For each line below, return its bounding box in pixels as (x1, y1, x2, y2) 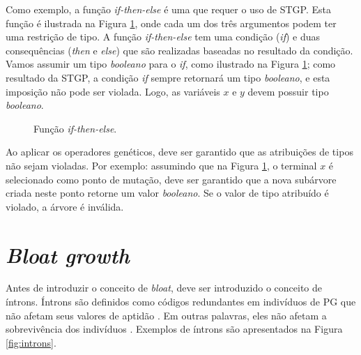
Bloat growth (6, 240, 130, 269)
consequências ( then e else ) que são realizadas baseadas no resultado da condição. (6, 43, 353, 57)
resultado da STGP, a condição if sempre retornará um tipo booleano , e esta (6, 70, 330, 84)
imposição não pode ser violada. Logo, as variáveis (6, 84, 220, 98)
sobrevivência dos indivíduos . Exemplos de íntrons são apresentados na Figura (6, 322, 343, 336)
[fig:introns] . (6, 335, 56, 349)
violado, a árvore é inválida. (6, 199, 124, 213)
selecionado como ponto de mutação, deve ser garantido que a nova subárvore (6, 172, 337, 186)
